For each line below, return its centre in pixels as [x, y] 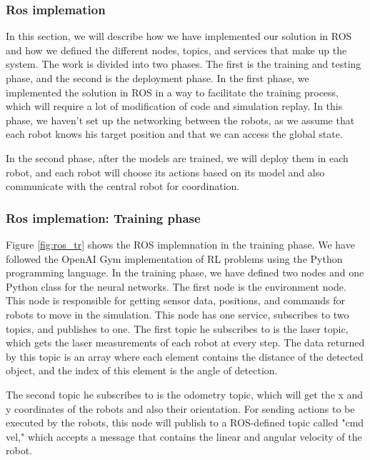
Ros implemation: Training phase [103, 217]
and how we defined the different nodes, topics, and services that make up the [176, 50]
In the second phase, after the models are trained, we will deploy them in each [177, 157]
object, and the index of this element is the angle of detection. [142, 370]
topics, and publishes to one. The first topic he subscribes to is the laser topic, [177, 328]
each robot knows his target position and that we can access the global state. [174, 134]
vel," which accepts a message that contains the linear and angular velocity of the [184, 436]
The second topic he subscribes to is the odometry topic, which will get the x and [185, 394]
